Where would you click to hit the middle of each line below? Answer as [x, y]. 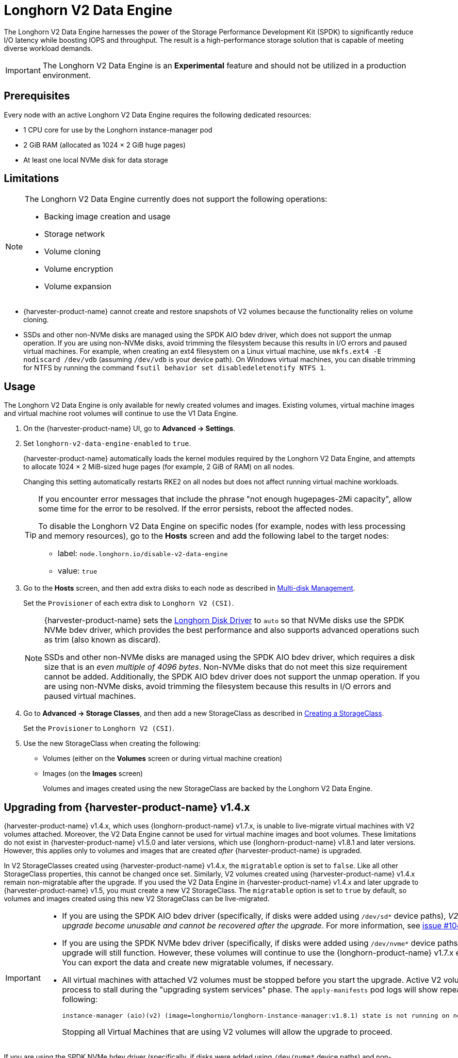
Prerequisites [37, 96]
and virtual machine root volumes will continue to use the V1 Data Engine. [121, 413]
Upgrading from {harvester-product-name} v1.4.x [127, 807]
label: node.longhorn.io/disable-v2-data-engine [143, 554]
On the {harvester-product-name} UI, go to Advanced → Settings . [129, 429]
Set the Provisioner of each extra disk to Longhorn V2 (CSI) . [129, 603]
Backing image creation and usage [107, 217]
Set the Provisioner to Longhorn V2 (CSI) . [99, 728]
